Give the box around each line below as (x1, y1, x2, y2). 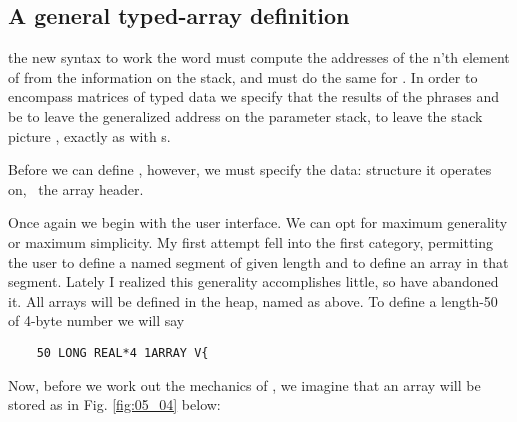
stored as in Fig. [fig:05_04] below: (8, 394, 221, 415)
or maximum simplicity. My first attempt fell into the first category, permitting (8, 231, 494, 252)
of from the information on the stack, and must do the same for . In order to (8, 66, 478, 87)
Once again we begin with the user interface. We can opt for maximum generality (8, 212, 508, 233)
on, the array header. (8, 178, 144, 199)
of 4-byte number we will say (8, 310, 185, 331)
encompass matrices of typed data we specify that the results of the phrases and (8, 86, 500, 107)
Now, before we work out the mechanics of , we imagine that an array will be (8, 374, 481, 395)
